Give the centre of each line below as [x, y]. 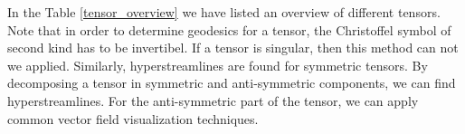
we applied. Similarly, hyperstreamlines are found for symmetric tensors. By [218, 65]
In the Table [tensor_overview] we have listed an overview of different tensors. [224, 12]
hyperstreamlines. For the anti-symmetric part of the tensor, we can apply [213, 100]
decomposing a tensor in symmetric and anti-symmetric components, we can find [232, 83]
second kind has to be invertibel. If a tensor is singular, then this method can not [233, 48]
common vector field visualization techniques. [133, 118]
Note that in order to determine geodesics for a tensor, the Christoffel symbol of [229, 29]
